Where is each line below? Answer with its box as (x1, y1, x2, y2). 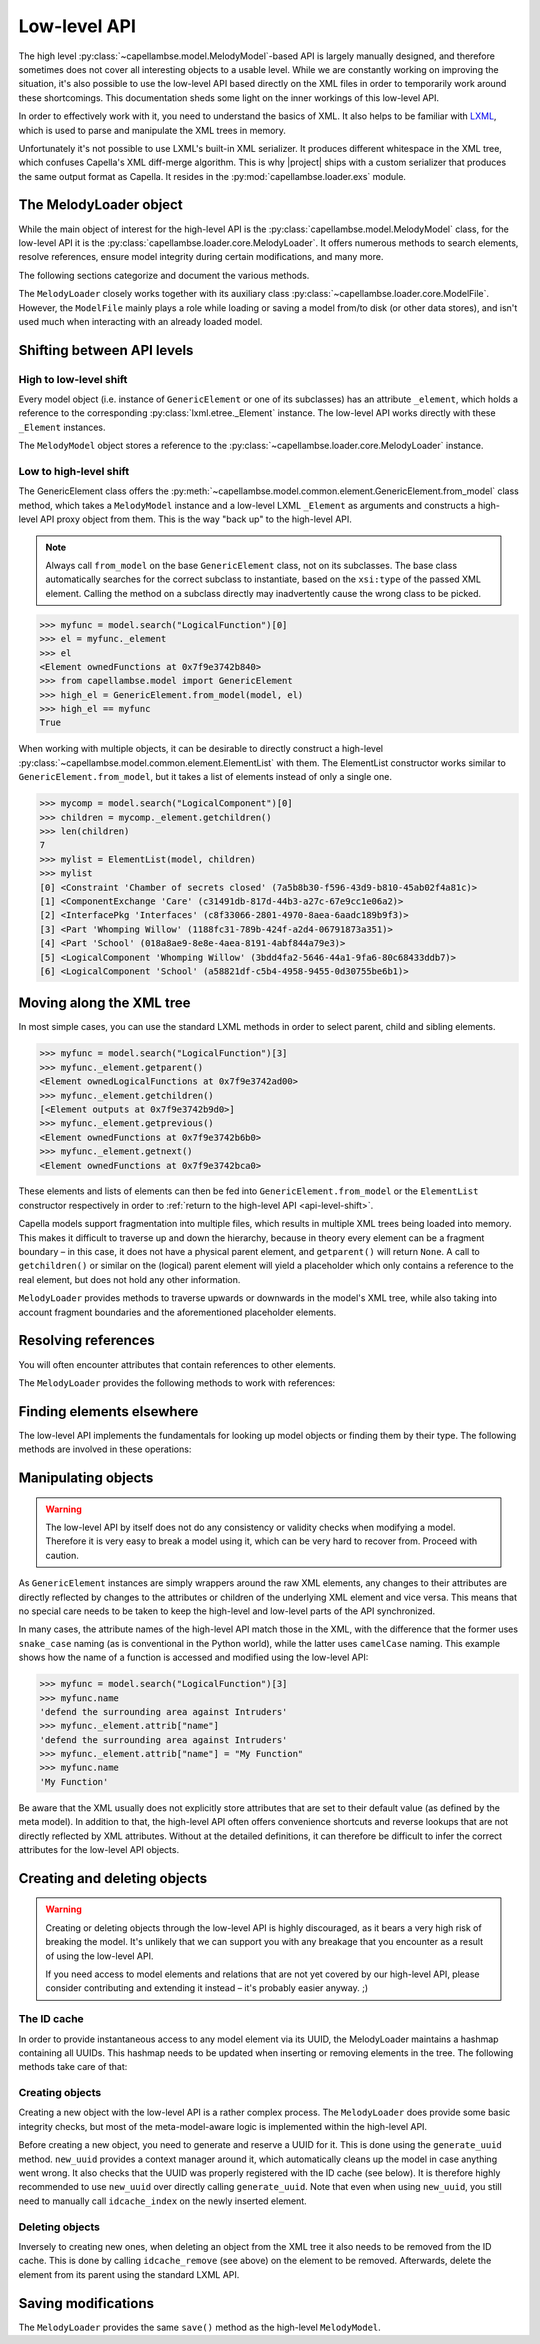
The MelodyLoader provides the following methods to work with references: (18, 1376, 336, 1389)
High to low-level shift (18, 372, 128, 386)
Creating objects (18, 2086, 102, 2100)
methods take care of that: (18, 2061, 128, 2073)
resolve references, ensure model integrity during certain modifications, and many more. (18, 251, 384, 263)
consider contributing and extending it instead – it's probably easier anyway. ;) (45, 1982, 369, 1994)
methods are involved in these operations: (18, 1443, 192, 1455)
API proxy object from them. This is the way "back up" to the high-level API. (40, 513, 352, 525)
